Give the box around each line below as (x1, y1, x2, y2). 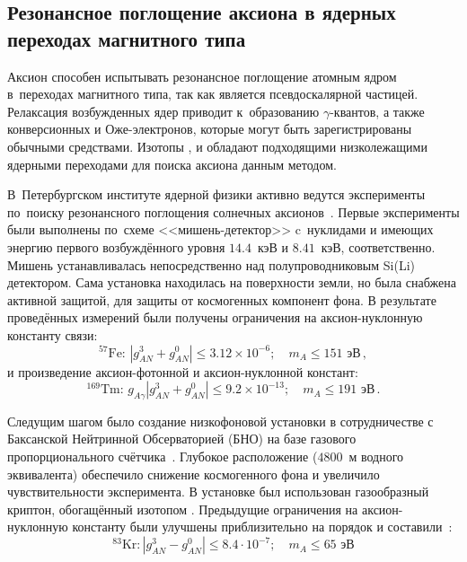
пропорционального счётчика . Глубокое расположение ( (7, 447, 318, 466)
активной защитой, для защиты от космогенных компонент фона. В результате (7, 290, 436, 309)
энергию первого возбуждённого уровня (7, 237, 225, 256)
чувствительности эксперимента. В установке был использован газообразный (7, 482, 429, 501)
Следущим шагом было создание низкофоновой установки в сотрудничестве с (7, 411, 434, 430)
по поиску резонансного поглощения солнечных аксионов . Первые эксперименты (7, 202, 460, 221)
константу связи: (7, 325, 98, 344)
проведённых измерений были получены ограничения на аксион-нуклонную (7, 308, 423, 327)
